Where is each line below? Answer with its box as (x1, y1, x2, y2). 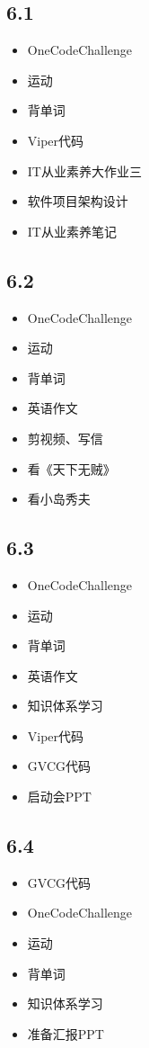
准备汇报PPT (27, 1024, 104, 1043)
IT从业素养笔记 (27, 221, 117, 240)
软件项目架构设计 (27, 192, 128, 210)
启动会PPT (27, 787, 92, 806)
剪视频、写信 (27, 428, 103, 447)
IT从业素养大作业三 (27, 161, 142, 180)
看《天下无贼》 (27, 459, 116, 478)
